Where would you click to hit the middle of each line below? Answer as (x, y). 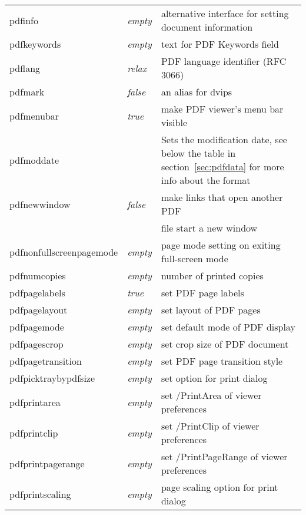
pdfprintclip (34, 433)
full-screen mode (194, 258)
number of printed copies (212, 275)
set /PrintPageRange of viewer (224, 456)
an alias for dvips (197, 92)
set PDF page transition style (222, 361)
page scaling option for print (219, 487)
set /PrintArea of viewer (211, 395)
